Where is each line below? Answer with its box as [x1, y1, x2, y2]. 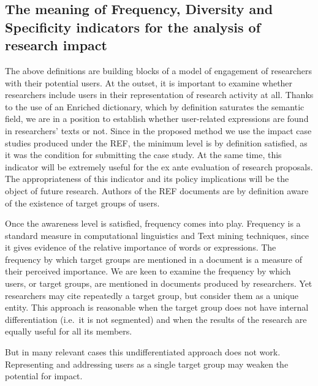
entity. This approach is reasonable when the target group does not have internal [5, 301, 309, 314]
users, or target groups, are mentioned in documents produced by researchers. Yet [5, 277, 312, 290]
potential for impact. [5, 369, 83, 382]
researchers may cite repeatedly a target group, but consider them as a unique [5, 289, 298, 301]
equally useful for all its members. [5, 325, 132, 338]
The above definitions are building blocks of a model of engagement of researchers [5, 64, 312, 77]
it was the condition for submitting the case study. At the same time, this [5, 148, 282, 161]
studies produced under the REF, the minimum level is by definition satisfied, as [5, 136, 308, 149]
